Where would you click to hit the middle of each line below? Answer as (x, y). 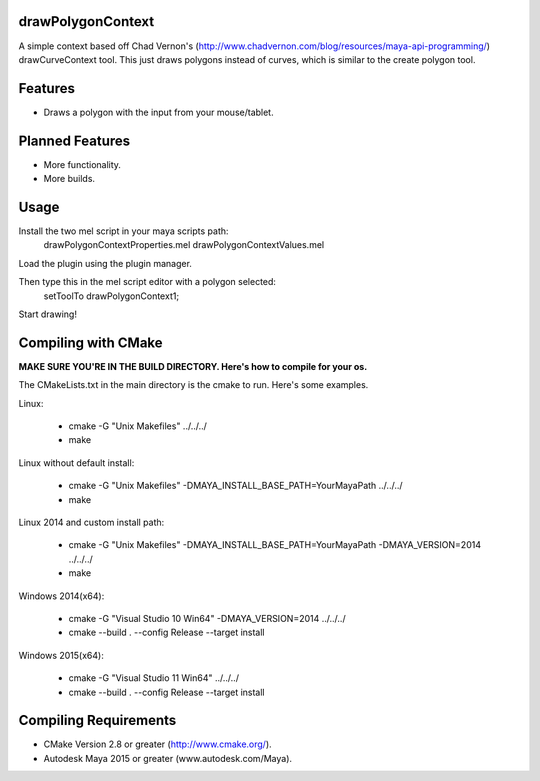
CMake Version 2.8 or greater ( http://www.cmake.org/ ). (157, 744)
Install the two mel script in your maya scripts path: (123, 231)
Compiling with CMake (91, 342)
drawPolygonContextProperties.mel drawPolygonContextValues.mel (184, 245)
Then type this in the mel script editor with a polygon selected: (147, 282)
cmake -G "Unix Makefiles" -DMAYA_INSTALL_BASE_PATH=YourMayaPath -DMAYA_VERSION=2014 (275, 545)
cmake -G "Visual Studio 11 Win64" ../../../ (154, 678)
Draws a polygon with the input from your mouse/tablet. (158, 112)
